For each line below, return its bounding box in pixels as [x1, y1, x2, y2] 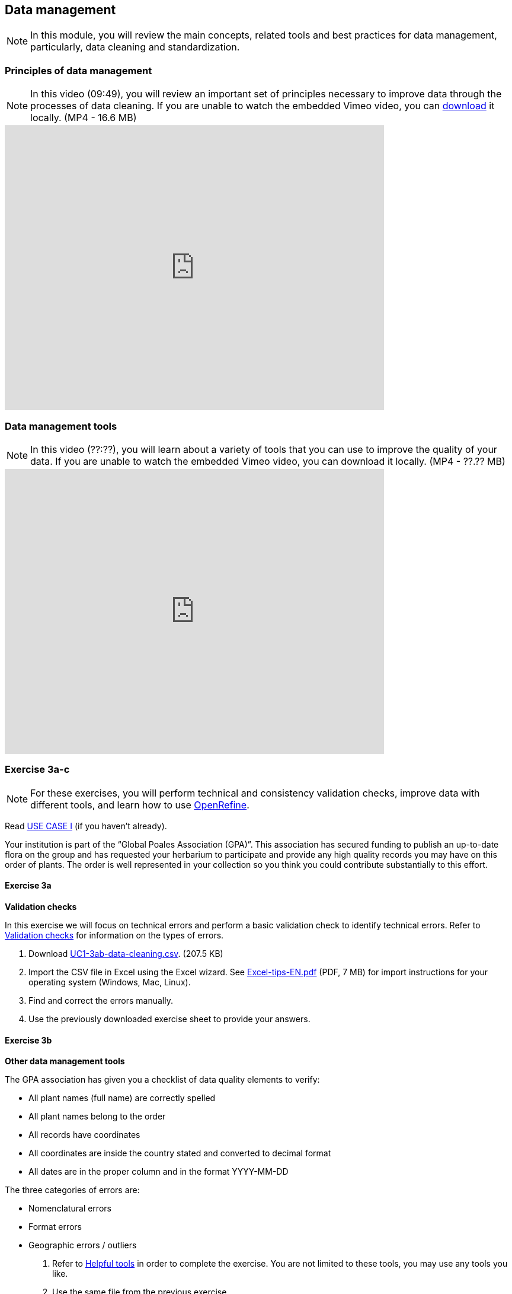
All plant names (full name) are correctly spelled [28, 1093, 216, 1103]
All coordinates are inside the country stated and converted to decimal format [28, 1148, 331, 1159]
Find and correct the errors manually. [28, 995, 173, 1006]
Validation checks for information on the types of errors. [5, 930, 224, 940]
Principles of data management [5, 64, 152, 77]
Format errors [28, 1222, 82, 1232]
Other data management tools [5, 1056, 125, 1067]
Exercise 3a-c [5, 763, 70, 776]
